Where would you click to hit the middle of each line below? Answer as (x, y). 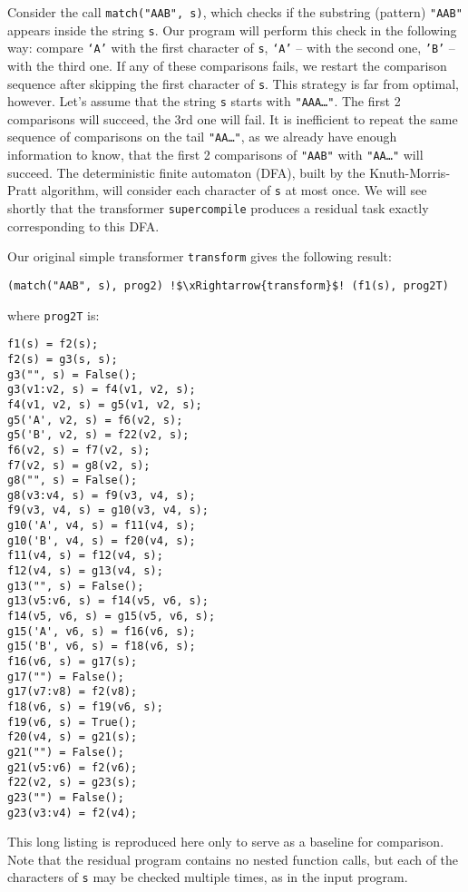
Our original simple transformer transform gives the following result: (200, 256)
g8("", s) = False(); (73, 480)
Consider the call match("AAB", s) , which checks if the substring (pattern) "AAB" (235, 12)
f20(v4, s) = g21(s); (73, 737)
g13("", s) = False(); (76, 586)
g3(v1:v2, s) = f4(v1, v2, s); (102, 390)
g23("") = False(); (66, 797)
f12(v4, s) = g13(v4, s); (85, 571)
